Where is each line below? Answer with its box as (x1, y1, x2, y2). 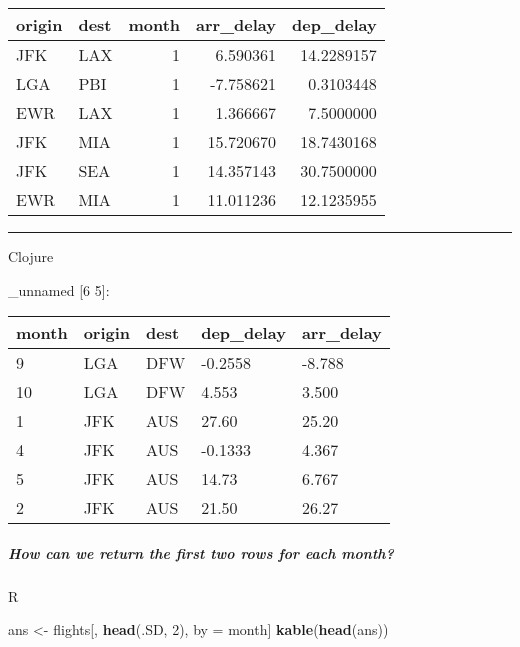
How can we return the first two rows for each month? (8, 542, 394, 563)
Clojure (8, 246, 54, 266)
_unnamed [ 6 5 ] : (8, 279, 110, 300)
